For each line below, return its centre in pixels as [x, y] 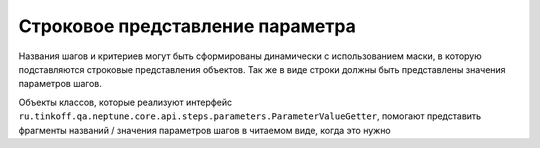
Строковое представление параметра [187, 26]
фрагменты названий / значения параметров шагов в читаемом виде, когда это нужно [205, 130]
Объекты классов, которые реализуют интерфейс [125, 102]
